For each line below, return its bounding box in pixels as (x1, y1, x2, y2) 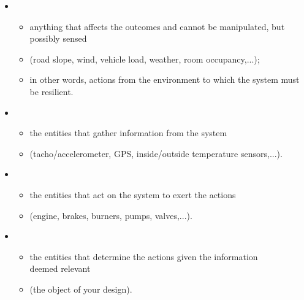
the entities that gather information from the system (29, 126, 227, 139)
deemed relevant (29, 262, 91, 275)
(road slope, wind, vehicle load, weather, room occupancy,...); (29, 52, 260, 65)
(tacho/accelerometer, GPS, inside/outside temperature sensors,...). (29, 147, 283, 160)
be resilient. (29, 85, 74, 98)
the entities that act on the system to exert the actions (29, 188, 236, 201)
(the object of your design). (29, 282, 132, 295)
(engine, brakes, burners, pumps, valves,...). (29, 209, 192, 221)
